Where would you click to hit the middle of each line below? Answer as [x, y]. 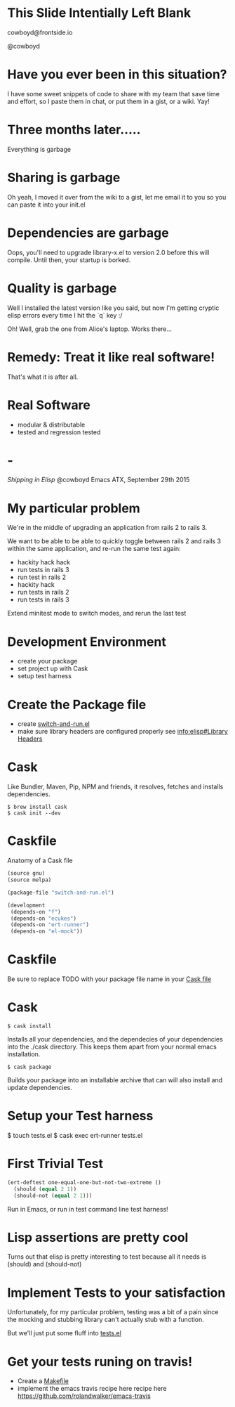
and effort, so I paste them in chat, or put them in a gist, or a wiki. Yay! [108, 101]
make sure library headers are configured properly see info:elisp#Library [122, 732]
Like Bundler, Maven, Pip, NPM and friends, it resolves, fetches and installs [115, 787]
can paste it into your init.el [46, 205]
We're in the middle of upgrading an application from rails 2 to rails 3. [107, 528]
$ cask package [29, 1067]
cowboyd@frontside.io [40, 32]
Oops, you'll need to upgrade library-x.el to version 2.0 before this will [108, 252]
